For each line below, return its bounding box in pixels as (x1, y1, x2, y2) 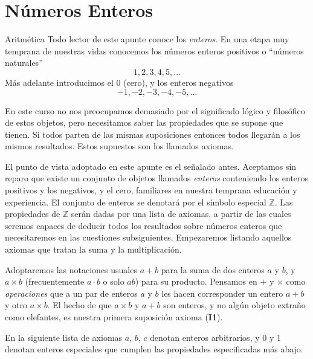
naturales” (5, 56, 43, 69)
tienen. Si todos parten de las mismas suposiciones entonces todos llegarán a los (5, 128, 300, 140)
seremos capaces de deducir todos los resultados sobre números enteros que (5, 219, 282, 231)
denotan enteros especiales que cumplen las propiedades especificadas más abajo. (5, 343, 303, 355)
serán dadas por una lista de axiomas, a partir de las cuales (71, 207, 291, 220)
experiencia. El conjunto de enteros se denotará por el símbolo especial (5, 195, 266, 208)
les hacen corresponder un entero (161, 286, 283, 299)
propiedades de (5, 207, 60, 220)
